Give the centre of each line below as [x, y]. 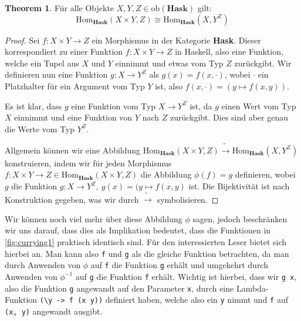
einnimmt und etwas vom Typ [169, 63]
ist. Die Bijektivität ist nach [239, 186]
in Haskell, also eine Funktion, [229, 51]
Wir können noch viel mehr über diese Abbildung [94, 218]
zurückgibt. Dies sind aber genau [229, 117]
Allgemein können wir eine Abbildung [73, 150]
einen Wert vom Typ [259, 106]
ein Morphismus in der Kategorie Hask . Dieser [176, 40]
